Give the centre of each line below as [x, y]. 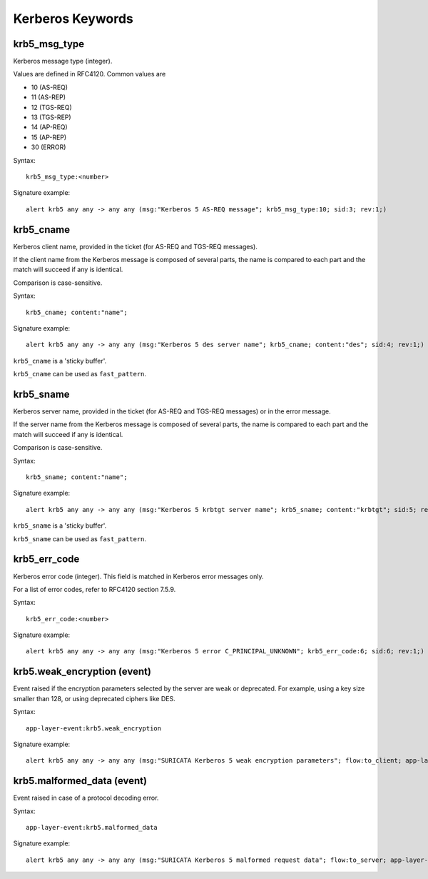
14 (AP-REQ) [49, 127]
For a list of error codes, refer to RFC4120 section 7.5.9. [95, 589]
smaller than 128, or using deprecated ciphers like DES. [95, 698]
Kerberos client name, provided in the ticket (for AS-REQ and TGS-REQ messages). [136, 246]
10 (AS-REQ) [49, 87]
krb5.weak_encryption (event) [82, 672]
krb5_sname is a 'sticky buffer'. [60, 526]
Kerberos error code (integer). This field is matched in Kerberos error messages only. [138, 576]
